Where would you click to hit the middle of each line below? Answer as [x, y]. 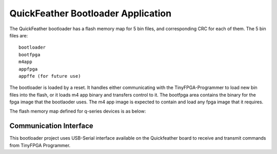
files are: [19, 35]
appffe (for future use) [50, 76]
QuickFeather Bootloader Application [91, 13]
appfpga [28, 69]
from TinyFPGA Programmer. [40, 145]
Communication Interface [51, 126]
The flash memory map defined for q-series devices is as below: [78, 111]
